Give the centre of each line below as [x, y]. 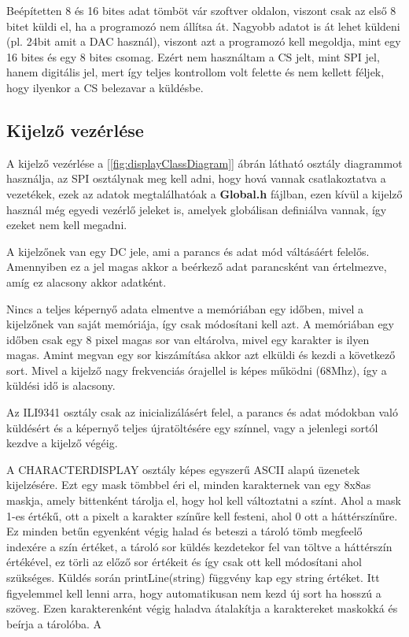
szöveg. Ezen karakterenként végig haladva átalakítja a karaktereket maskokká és [202, 608]
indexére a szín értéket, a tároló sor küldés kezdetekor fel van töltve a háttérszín [199, 546]
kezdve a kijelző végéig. [62, 443]
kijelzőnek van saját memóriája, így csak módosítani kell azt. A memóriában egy [201, 324]
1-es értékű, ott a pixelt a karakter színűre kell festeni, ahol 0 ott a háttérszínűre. [202, 515]
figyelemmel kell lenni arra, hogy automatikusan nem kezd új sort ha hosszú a [194, 593]
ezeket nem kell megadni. [67, 225]
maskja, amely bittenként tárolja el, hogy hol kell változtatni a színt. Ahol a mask [204, 500]
